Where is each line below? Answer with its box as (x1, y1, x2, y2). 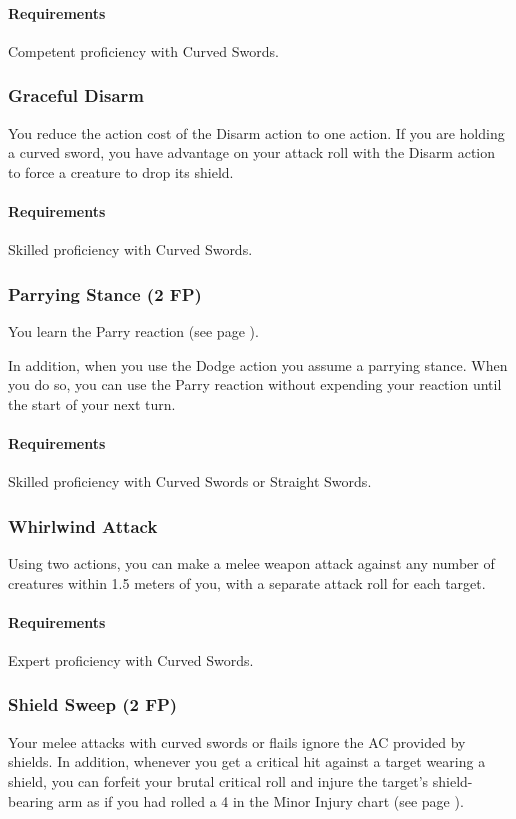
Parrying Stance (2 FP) (8, 281, 202, 306)
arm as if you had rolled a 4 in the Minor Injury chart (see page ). (58, 790, 464, 811)
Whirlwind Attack (8, 513, 158, 538)
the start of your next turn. (8, 393, 176, 414)
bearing (8, 790, 54, 811)
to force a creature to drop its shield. (8, 161, 234, 182)
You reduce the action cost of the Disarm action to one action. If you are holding (8, 122, 505, 143)
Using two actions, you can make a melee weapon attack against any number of (8, 552, 495, 573)
